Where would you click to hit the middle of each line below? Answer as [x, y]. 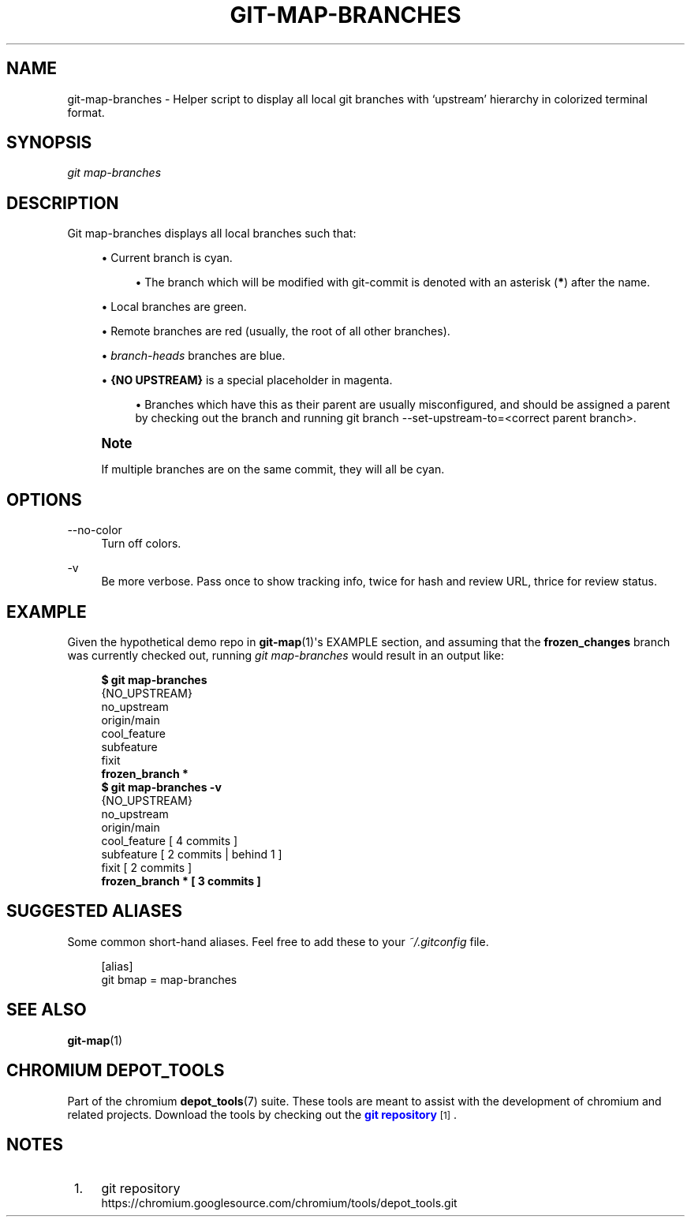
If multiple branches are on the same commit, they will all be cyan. [273, 469]
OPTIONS [44, 499]
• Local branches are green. [174, 307]
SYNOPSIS [49, 143]
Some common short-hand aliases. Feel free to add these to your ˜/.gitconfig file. [278, 941]
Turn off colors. [141, 544]
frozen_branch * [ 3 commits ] [181, 881]
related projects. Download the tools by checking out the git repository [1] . [262, 1114]
